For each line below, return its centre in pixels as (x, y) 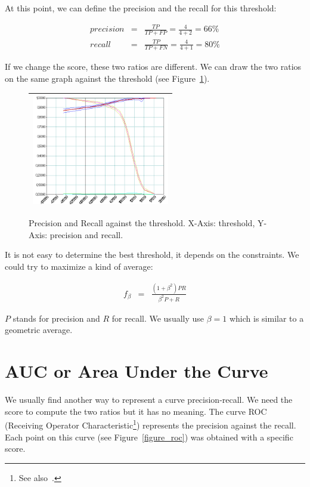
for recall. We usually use (158, 318)
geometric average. (39, 330)
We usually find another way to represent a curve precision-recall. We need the (149, 400)
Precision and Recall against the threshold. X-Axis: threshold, (142, 223)
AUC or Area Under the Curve (137, 371)
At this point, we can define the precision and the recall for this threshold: (141, 8)
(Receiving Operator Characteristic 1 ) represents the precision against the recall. (151, 424)
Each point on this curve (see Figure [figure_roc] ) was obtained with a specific (149, 437)
